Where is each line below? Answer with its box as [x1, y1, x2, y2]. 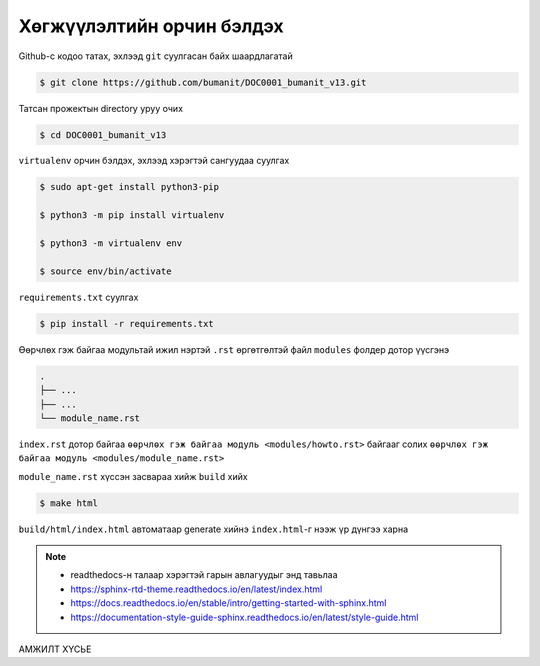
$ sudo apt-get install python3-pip [39, 181, 220, 193]
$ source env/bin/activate [39, 265, 172, 277]
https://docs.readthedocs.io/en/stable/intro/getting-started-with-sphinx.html [70, 597, 387, 609]
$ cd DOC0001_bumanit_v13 [39, 129, 167, 140]
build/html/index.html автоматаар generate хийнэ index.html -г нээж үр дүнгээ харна [18, 523, 409, 535]
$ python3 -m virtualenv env [39, 238, 183, 249]
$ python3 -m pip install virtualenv [39, 210, 225, 221]
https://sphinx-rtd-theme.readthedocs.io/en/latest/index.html [70, 583, 323, 595]
